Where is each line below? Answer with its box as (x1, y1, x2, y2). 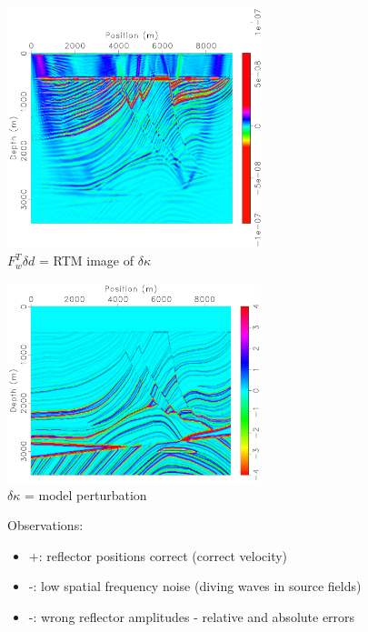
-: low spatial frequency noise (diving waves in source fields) (28, 577, 362, 596)
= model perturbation (24, 485, 147, 504)
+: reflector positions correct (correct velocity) (28, 546, 288, 565)
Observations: (7, 516, 84, 535)
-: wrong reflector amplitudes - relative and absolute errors (28, 607, 355, 626)
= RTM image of (38, 251, 134, 270)
